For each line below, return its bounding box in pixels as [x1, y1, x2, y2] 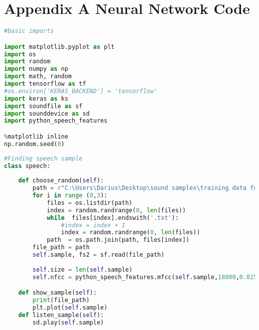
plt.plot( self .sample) [32, 304, 108, 311]
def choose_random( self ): [18, 177, 104, 184]
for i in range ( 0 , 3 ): [32, 192, 108, 199]
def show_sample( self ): [18, 289, 97, 297]
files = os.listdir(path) [46, 199, 132, 206]
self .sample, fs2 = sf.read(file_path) [32, 251, 165, 259]
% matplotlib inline [4, 133, 68, 140]
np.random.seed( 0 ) [4, 140, 65, 148]
